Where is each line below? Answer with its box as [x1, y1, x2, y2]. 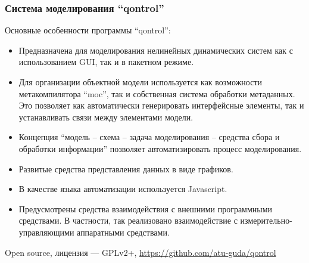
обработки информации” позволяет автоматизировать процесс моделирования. [18, 142, 302, 154]
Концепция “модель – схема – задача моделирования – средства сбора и [18, 131, 280, 143]
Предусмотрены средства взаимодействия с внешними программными [18, 202, 273, 215]
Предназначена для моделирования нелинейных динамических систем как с [18, 44, 293, 56]
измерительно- [240, 214, 292, 227]
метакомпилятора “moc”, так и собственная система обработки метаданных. [18, 87, 295, 100]
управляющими [18, 225, 74, 238]
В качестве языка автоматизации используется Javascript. [18, 182, 227, 195]
